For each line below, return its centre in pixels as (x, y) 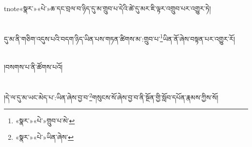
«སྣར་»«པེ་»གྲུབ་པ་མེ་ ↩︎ (45, 121)
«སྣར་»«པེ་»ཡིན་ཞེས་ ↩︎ (44, 137)
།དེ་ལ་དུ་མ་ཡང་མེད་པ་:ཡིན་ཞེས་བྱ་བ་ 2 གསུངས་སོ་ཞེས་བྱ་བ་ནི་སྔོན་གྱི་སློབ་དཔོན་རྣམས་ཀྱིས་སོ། (111, 96)
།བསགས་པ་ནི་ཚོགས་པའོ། (33, 67)
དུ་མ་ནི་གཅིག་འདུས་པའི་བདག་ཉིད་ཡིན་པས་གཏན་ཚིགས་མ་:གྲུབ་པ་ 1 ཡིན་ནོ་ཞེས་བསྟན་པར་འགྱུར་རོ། (119, 38)
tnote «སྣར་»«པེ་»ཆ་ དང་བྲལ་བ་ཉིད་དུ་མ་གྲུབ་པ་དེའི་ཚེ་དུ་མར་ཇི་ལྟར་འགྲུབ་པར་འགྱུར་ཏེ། (107, 8)
